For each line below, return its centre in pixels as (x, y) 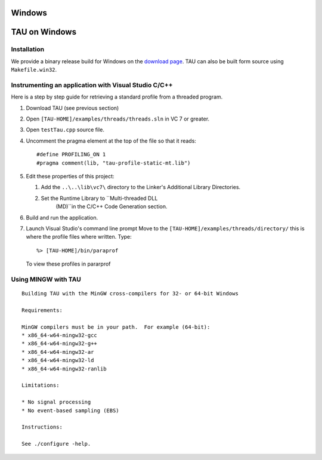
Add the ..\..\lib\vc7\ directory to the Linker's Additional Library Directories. (141, 187)
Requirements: (42, 310)
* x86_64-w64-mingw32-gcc (60, 335)
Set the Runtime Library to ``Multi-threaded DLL (99, 198)
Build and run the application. (62, 217)
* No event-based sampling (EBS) (70, 410)
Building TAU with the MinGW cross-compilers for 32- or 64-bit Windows (130, 294)
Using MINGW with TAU (46, 279)
